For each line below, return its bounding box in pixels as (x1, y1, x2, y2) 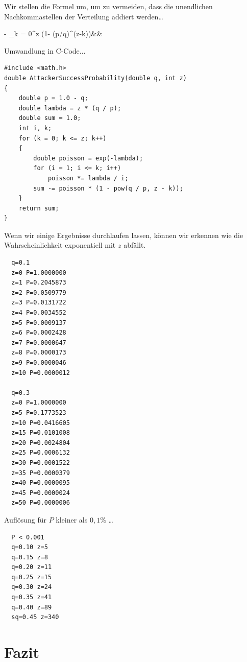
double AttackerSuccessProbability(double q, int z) (4, 74, 187, 82)
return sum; (18, 204, 59, 212)
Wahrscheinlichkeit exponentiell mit (4, 240, 116, 250)
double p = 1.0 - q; (18, 94, 88, 102)
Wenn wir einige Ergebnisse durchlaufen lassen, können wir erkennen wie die (4, 229, 243, 240)
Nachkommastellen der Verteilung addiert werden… (4, 11, 163, 21)
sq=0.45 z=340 (11, 613, 59, 621)
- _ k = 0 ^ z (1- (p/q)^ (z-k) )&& (4, 28, 103, 39)
